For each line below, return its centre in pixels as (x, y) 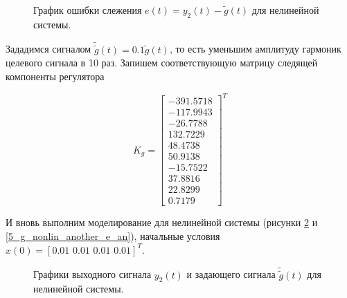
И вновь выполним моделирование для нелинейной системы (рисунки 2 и (162, 222)
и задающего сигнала (231, 274)
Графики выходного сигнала (92, 274)
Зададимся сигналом (48, 49)
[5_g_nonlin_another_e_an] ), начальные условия (113, 236)
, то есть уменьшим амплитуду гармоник (255, 49)
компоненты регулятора (55, 76)
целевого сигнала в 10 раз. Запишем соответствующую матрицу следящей (162, 63)
